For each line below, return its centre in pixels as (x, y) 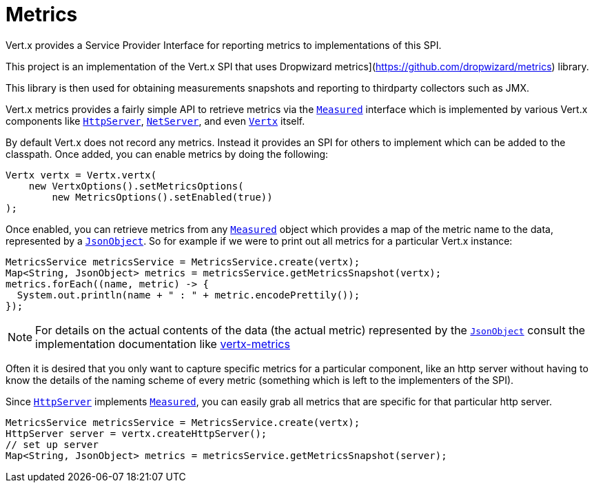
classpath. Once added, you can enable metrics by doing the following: (167, 154)
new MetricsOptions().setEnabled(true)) (162, 197)
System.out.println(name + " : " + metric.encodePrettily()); (188, 295)
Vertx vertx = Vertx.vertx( (81, 175)
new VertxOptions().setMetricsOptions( (136, 186)
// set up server (52, 444)
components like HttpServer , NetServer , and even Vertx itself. (155, 121)
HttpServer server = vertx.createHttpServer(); (136, 433)
